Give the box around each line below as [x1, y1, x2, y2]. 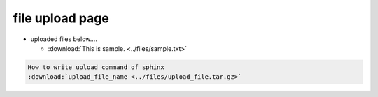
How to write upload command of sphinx [27, 63, 164, 71]
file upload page [13, 10, 110, 26]
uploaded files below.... [30, 35, 98, 43]
